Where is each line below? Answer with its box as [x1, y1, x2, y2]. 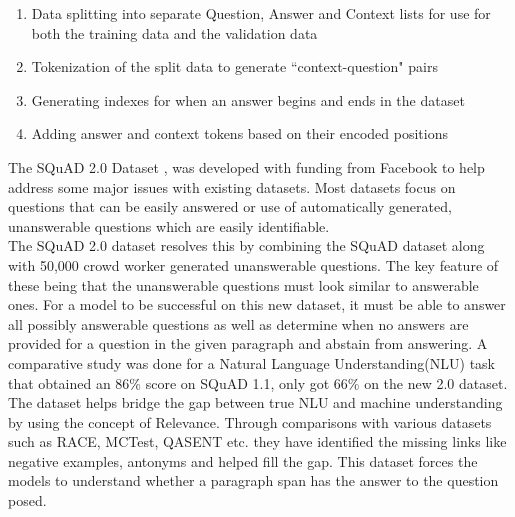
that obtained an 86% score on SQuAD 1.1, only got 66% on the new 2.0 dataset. [8, 372, 508, 393]
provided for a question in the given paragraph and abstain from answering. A [8, 333, 488, 354]
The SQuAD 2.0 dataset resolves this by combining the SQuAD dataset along [8, 235, 485, 256]
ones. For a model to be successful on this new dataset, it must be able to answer [8, 294, 506, 315]
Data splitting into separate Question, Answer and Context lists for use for [31, 3, 491, 23]
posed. [8, 490, 47, 511]
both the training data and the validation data [31, 22, 318, 43]
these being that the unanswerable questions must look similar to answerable [8, 274, 479, 295]
